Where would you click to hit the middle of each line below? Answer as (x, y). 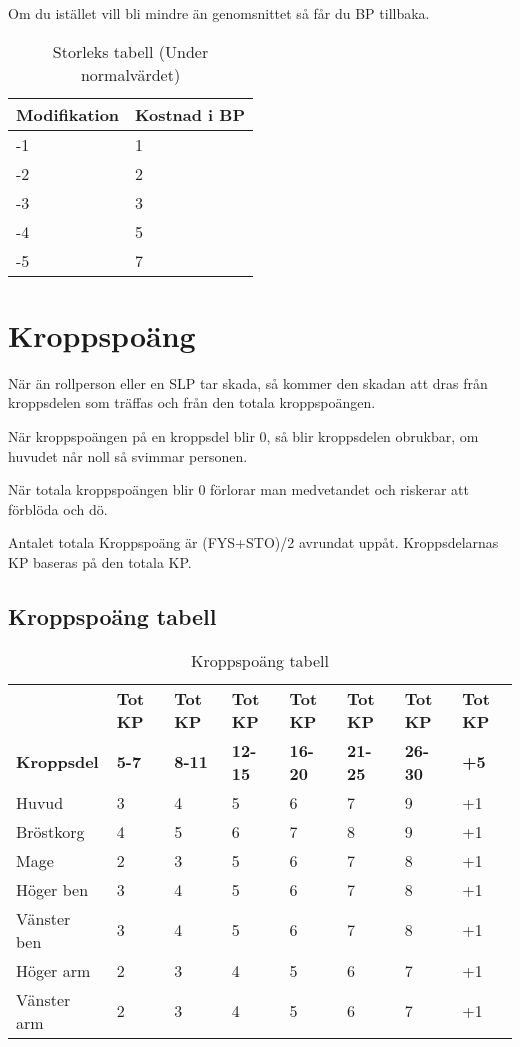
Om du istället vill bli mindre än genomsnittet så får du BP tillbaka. (219, 13)
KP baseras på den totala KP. (100, 561)
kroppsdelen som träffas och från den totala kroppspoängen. (192, 402)
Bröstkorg (50, 831)
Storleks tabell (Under (130, 51)
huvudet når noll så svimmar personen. (128, 455)
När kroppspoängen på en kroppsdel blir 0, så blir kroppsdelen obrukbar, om (243, 435)
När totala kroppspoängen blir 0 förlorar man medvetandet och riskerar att (238, 489)
